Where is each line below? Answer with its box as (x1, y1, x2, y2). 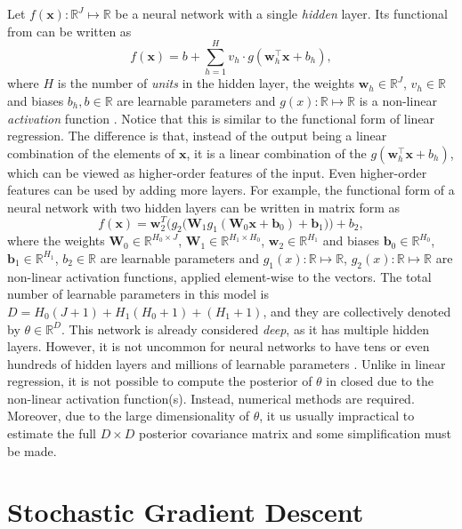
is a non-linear (359, 91, 437, 109)
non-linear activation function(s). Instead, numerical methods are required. (7, 389, 415, 407)
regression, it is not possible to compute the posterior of (7, 372, 312, 390)
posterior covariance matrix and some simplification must (139, 424, 451, 443)
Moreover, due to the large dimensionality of (7, 406, 250, 425)
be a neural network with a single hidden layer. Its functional (115, 4, 448, 22)
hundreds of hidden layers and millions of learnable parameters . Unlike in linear (7, 354, 446, 373)
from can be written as (7, 21, 132, 40)
